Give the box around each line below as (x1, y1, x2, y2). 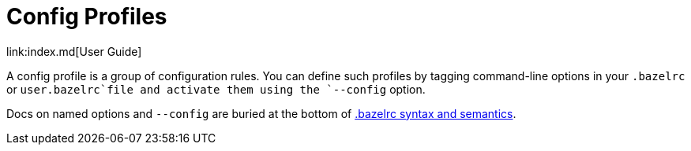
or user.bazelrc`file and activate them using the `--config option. (6, 82, 426, 96)
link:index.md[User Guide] (6, 44, 142, 58)
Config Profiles (6, 3, 167, 30)
